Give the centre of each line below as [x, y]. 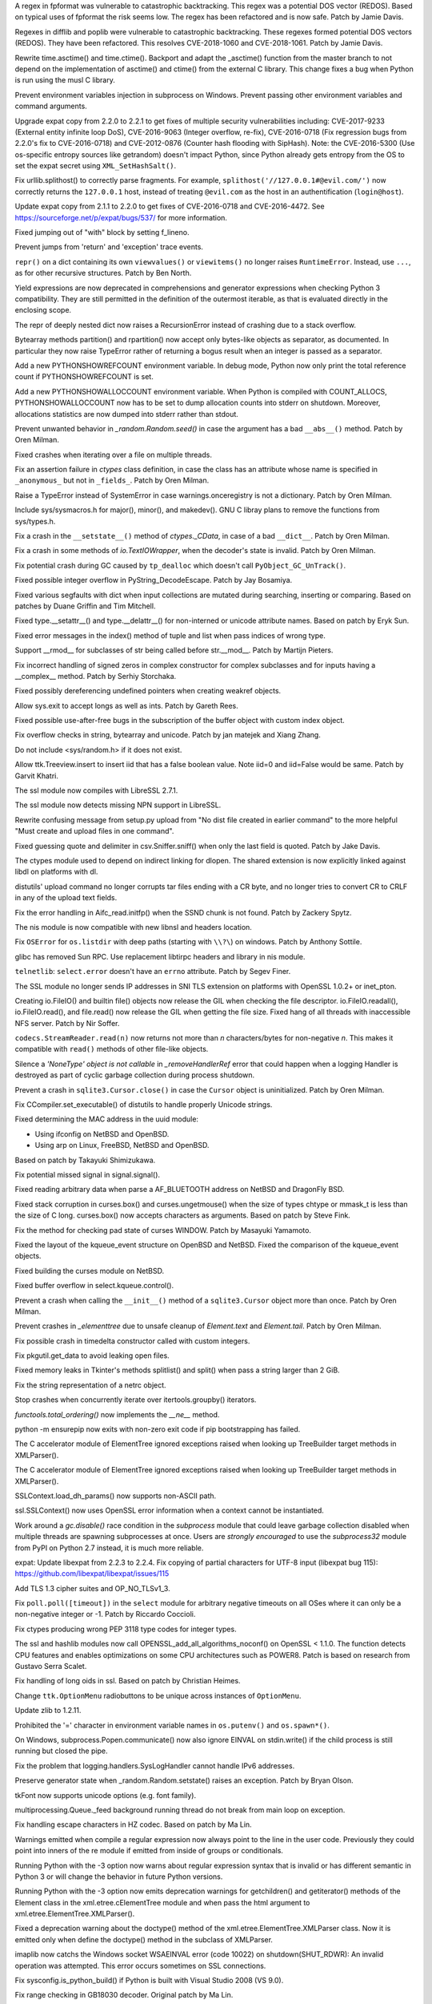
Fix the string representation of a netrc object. [91, 1385]
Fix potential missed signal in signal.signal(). [87, 1174]
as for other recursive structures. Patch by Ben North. [103, 273]
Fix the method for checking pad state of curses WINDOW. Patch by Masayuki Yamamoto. [163, 1230]
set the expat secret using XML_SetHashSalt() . [96, 166]
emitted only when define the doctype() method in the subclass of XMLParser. [144, 1939]
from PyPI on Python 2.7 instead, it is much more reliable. [109, 1548]
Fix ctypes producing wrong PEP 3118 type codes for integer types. [126, 1629]
